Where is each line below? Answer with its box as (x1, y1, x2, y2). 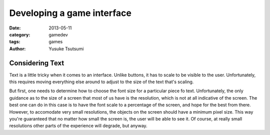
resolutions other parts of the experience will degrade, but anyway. (9, 123, 147, 129)
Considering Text (9, 59, 64, 67)
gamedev (48, 31, 68, 37)
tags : (9, 39, 20, 45)
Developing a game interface (9, 7, 132, 18)
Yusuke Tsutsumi (48, 45, 84, 52)
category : (9, 31, 30, 37)
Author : (9, 45, 26, 52)
